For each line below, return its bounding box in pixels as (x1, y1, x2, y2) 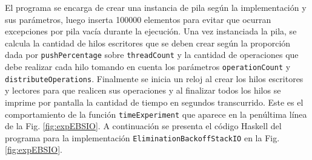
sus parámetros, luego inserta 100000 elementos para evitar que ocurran (5, 13, 271, 25)
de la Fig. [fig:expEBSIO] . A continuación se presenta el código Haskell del (5, 120, 282, 132)
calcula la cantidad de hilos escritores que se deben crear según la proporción (5, 36, 291, 49)
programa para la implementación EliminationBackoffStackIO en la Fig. (5, 131, 280, 144)
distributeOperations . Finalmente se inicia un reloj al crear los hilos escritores (5, 72, 304, 85)
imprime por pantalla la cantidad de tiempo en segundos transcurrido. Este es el (5, 95, 304, 108)
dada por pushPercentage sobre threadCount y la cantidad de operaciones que (5, 48, 299, 61)
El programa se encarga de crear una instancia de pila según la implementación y (5, 1, 307, 13)
